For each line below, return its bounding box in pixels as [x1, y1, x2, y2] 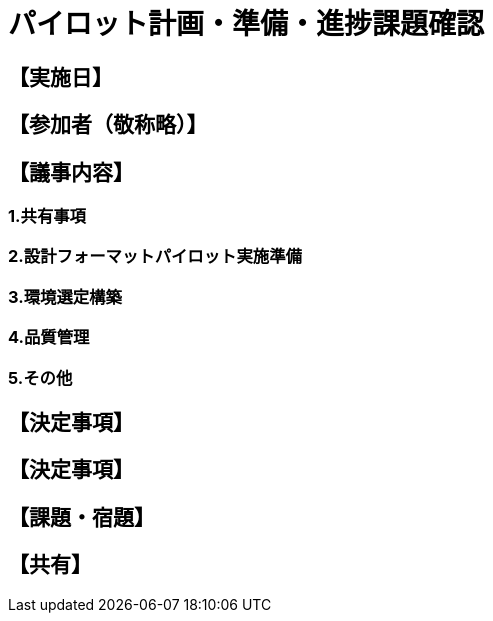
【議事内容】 [8, 159, 134, 185]
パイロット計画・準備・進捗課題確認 [8, 7, 485, 41]
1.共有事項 [8, 206, 86, 227]
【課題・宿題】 [8, 504, 155, 530]
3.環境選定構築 [8, 286, 122, 307]
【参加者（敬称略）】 [8, 112, 208, 138]
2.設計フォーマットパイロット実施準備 [8, 246, 302, 267]
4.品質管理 [8, 327, 90, 348]
